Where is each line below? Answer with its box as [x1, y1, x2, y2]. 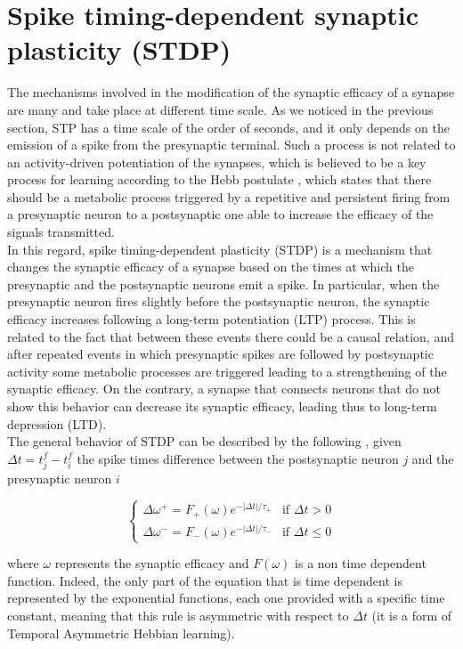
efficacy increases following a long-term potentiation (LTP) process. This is [7, 310, 416, 329]
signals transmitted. [7, 223, 115, 241]
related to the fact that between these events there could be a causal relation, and [7, 327, 454, 345]
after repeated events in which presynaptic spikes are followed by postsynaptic [7, 345, 434, 363]
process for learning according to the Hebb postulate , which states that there [7, 170, 432, 189]
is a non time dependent [295, 554, 426, 572]
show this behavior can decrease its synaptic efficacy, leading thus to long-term [7, 397, 437, 415]
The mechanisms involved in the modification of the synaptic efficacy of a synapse [7, 83, 455, 101]
